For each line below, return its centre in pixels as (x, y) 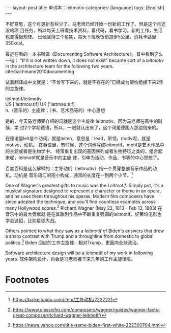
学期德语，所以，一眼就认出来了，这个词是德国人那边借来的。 (96, 127)
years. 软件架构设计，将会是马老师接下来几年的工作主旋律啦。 (70, 259)
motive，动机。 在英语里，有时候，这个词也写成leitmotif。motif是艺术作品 (83, 145)
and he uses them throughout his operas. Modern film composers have (80, 196)
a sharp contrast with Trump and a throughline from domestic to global (79, 236)
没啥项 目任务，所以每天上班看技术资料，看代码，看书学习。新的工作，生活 (84, 30)
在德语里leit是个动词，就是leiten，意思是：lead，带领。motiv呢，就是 (78, 138)
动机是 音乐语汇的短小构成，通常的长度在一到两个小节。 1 (74, 175)
